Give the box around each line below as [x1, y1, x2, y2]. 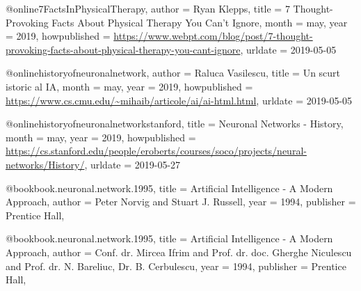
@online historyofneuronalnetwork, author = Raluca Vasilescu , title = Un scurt [6, 65, 341, 80]
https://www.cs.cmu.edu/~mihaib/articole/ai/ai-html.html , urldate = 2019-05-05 [6, 93, 353, 107]
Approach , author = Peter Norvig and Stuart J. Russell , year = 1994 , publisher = [6, 194, 356, 209]
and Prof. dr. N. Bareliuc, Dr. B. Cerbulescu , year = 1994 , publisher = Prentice [6, 258, 346, 273]
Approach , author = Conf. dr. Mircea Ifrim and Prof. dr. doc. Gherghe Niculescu [6, 244, 352, 259]
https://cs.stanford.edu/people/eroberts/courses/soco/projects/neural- [6, 143, 307, 158]
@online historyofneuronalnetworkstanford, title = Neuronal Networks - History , [6, 116, 344, 131]
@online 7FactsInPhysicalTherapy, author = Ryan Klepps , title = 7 [6, 1, 290, 15]
